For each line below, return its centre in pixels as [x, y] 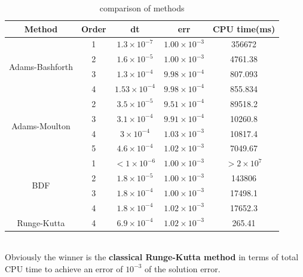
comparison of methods [142, 8]
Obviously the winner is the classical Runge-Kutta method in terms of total [152, 257]
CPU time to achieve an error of [64, 268]
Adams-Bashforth [41, 66]
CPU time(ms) [244, 28]
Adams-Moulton [41, 126]
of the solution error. [183, 268]
